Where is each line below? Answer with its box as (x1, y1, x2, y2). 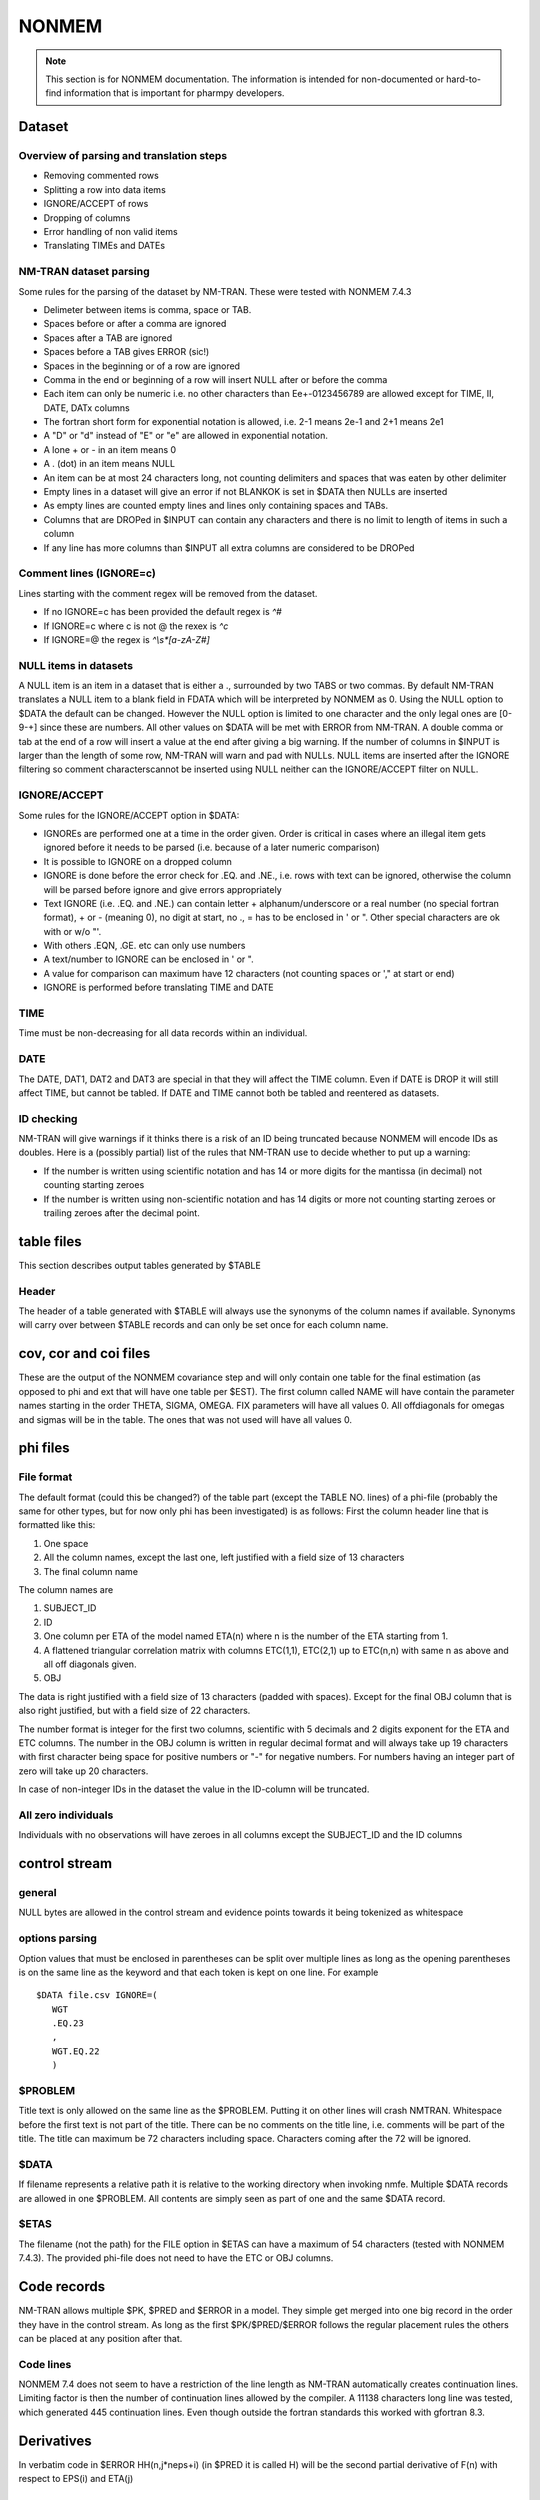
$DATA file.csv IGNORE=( (36, 1990, 158, 2001)
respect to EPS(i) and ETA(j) (18, 2473, 134, 2485)
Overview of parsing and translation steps (18, 149, 228, 163)
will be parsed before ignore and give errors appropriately (43, 883, 282, 895)
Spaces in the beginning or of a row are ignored (43, 360, 240, 372)
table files (18, 1233, 82, 1250)
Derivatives (18, 2432, 92, 2449)
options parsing (18, 1931, 97, 1945)
